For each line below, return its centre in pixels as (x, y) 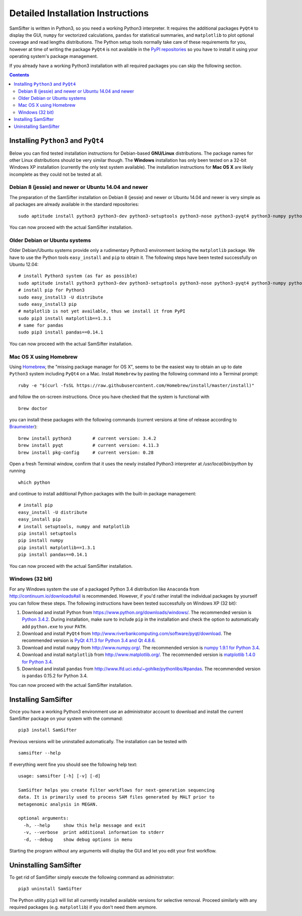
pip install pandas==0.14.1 (53, 555)
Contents (19, 75)
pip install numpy (41, 541)
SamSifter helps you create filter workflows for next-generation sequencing (117, 790)
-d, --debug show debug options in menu (78, 839)
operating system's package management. (54, 56)
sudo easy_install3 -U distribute (61, 297)
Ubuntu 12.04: (24, 264)
